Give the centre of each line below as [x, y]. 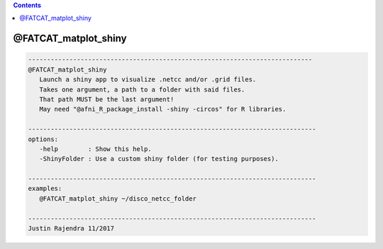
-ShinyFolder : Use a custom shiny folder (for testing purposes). [159, 159]
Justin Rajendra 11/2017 [71, 228]
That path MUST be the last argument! [107, 99]
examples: [45, 189]
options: [43, 139]
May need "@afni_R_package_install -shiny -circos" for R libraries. [163, 109]
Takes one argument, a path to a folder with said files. [142, 89]
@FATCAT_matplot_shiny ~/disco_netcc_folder [118, 198]
